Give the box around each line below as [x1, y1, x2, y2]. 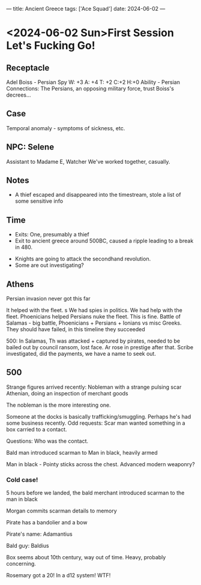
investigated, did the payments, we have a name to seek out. [6, 350, 156, 358]
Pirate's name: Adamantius [6, 530, 73, 538]
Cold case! [6, 475, 38, 484]
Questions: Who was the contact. [6, 437, 89, 445]
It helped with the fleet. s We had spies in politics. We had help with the [6, 307, 183, 314]
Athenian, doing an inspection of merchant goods [6, 389, 128, 397]
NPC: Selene [6, 142, 55, 152]
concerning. [6, 560, 36, 568]
